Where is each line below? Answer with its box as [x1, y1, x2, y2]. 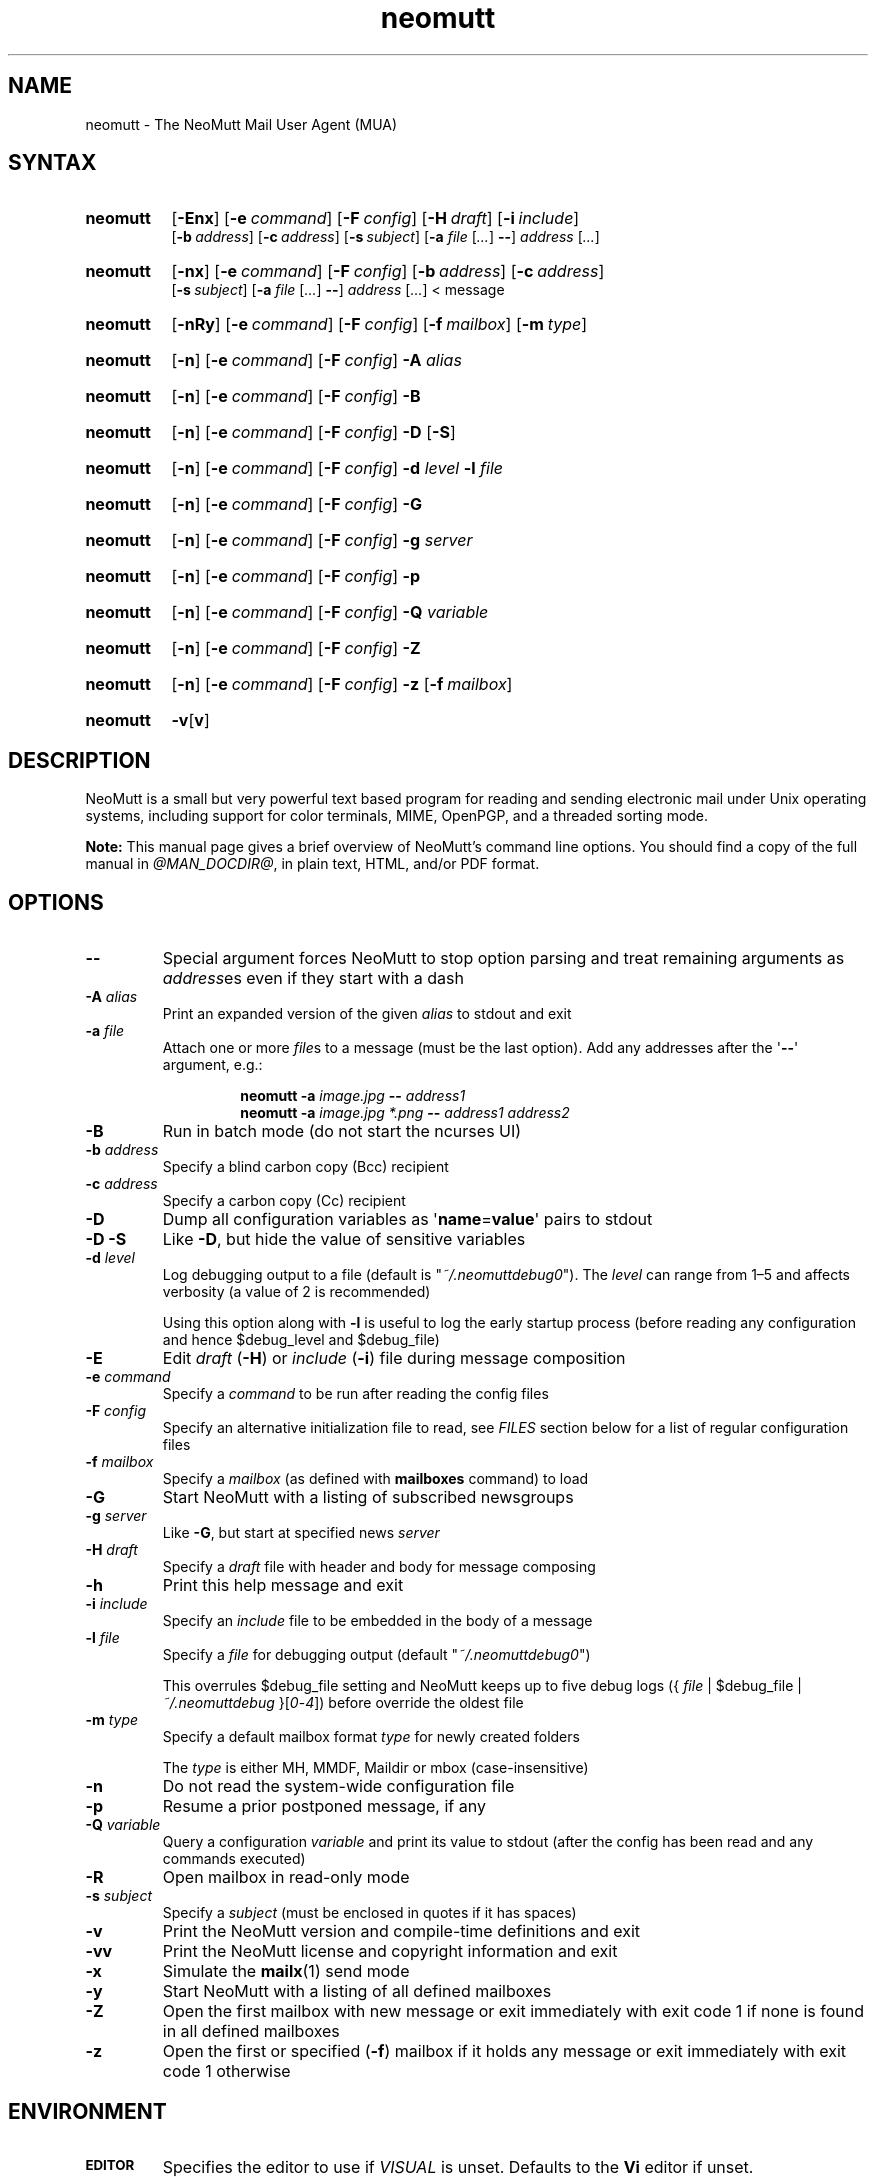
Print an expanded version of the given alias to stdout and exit [162, 1005, 572, 1023]
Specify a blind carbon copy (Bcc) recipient [162, 1158, 449, 1176]
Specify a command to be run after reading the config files [162, 1385, 549, 1403]
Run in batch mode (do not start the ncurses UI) [162, 1121, 522, 1142]
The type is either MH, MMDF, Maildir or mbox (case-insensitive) [162, 1759, 589, 1777]
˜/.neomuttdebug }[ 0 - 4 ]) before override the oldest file [162, 1694, 524, 1712]
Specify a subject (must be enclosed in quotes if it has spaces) [162, 1904, 577, 1922]
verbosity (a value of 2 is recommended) [162, 1283, 431, 1301]
